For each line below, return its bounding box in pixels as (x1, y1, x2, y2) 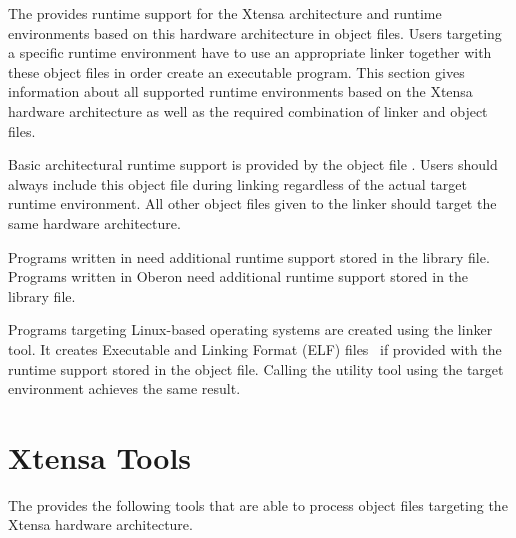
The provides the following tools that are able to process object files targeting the (8, 494, 508, 515)
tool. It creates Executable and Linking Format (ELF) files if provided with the (8, 338, 502, 359)
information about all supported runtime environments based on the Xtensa (8, 81, 473, 102)
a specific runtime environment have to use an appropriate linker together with (8, 42, 492, 63)
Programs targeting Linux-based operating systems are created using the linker (8, 319, 493, 340)
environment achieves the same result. (8, 378, 241, 399)
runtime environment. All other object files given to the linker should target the (8, 193, 497, 214)
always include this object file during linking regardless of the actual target (8, 173, 467, 194)
